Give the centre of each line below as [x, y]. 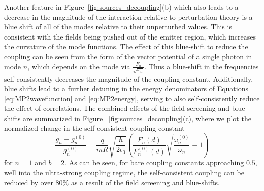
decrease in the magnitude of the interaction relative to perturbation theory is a [128, 16]
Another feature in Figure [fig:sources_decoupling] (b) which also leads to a [121, 7]
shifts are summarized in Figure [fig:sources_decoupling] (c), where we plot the [128, 118]
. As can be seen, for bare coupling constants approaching [154, 162]
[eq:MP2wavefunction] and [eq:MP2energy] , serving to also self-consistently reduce [132, 98]
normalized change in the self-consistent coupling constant [94, 128]
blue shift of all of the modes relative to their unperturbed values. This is [118, 27]
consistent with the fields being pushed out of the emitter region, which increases [130, 36]
